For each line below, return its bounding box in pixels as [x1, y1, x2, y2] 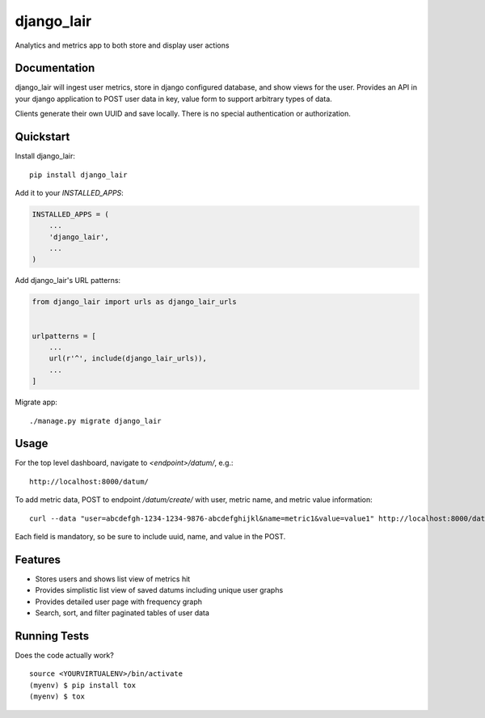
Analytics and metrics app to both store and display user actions [15, 40, 230, 50]
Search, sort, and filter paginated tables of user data [35, 608, 210, 618]
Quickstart [15, 130, 70, 144]
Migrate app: [15, 397, 58, 408]
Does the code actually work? [15, 651, 115, 660]
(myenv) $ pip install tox [29, 680, 137, 690]
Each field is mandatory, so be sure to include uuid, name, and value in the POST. [15, 532, 286, 542]
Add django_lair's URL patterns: [15, 276, 121, 285]
